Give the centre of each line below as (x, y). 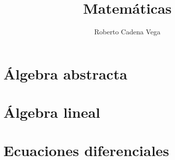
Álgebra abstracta (65, 73)
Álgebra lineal (52, 112)
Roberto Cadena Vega (127, 32)
